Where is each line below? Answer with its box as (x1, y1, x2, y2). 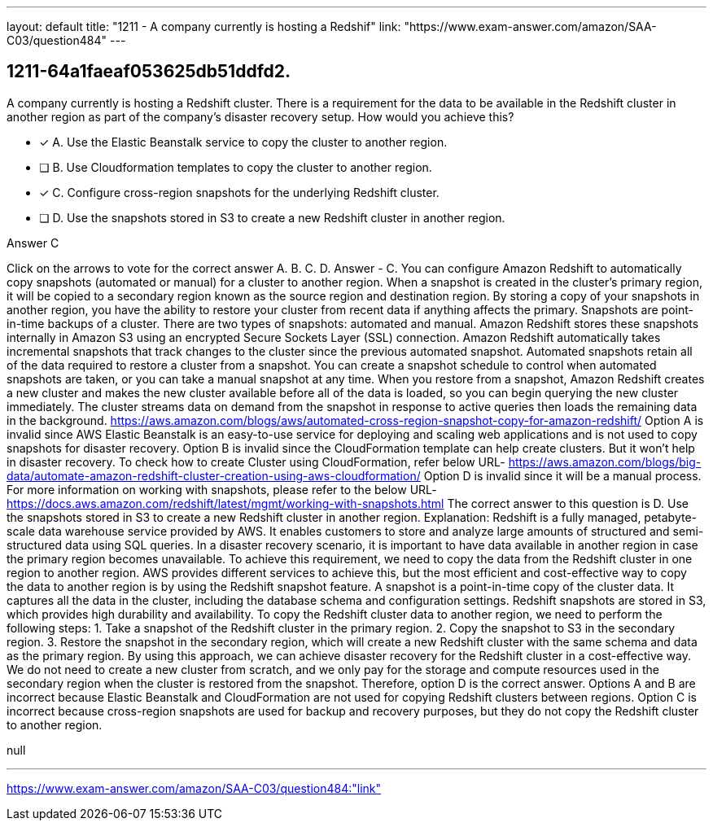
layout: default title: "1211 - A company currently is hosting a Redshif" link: (7, 20, 401, 33)
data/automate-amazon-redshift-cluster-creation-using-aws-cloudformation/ (7, 468, 421, 483)
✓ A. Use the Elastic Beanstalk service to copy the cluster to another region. (39, 134, 448, 149)
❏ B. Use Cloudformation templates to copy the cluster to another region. (39, 160, 432, 174)
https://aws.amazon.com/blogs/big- (508, 454, 702, 469)
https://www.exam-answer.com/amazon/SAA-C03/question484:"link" (7, 781, 382, 795)
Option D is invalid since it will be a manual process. (423, 468, 702, 483)
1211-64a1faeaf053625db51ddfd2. (7, 61, 291, 82)
